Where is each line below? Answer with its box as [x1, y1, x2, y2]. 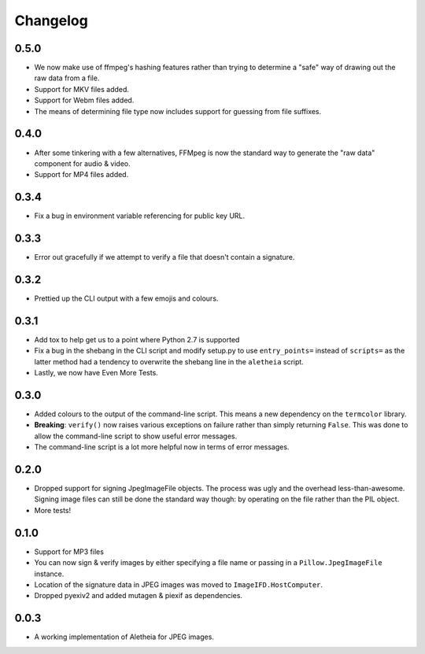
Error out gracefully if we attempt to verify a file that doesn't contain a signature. [34, 253, 295, 262]
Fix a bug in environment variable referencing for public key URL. [34, 211, 246, 220]
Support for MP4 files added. [34, 170, 129, 179]
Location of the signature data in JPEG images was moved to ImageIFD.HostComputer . [34, 579, 323, 589]
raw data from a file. [34, 73, 100, 83]
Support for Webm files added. [34, 95, 135, 105]
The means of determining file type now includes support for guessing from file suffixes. [34, 106, 322, 116]
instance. [34, 569, 65, 578]
